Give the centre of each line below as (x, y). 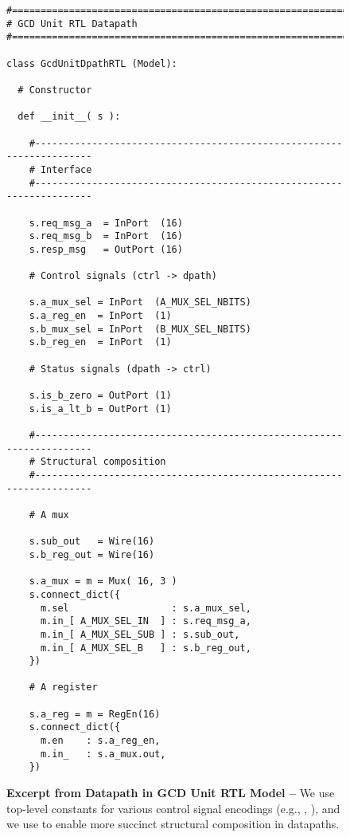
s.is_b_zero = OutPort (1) (100, 396)
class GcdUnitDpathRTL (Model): (92, 63)
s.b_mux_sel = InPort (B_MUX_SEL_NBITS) (140, 329)
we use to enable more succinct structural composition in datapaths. (173, 824)
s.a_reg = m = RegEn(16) (95, 714)
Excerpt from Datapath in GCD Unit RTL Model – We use (171, 793)
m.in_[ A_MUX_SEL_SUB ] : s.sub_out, (140, 634)
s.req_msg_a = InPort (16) (106, 223)
